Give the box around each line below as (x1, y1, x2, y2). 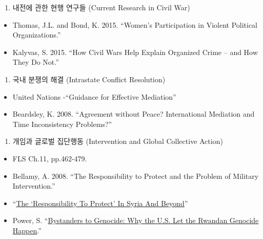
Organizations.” (12, 29, 61, 40)
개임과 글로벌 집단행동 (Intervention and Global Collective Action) (12, 136, 223, 146)
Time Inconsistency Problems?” (12, 118, 112, 129)
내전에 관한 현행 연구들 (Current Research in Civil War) (12, 2, 190, 12)
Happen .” (12, 225, 42, 235)
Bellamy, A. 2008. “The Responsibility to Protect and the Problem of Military (12, 170, 259, 181)
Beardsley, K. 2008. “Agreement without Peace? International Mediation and (12, 108, 255, 119)
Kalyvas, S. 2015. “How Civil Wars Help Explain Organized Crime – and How (12, 46, 258, 57)
